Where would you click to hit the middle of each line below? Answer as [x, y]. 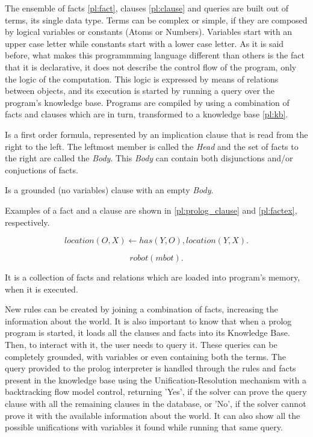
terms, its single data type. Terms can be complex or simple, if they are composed [156, 20]
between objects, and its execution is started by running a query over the [140, 91]
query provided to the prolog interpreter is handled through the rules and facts [150, 368]
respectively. [27, 222]
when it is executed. [42, 289]
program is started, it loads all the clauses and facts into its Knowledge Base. [147, 333]
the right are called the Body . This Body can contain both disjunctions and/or [149, 158]
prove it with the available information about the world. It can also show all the [153, 415]
